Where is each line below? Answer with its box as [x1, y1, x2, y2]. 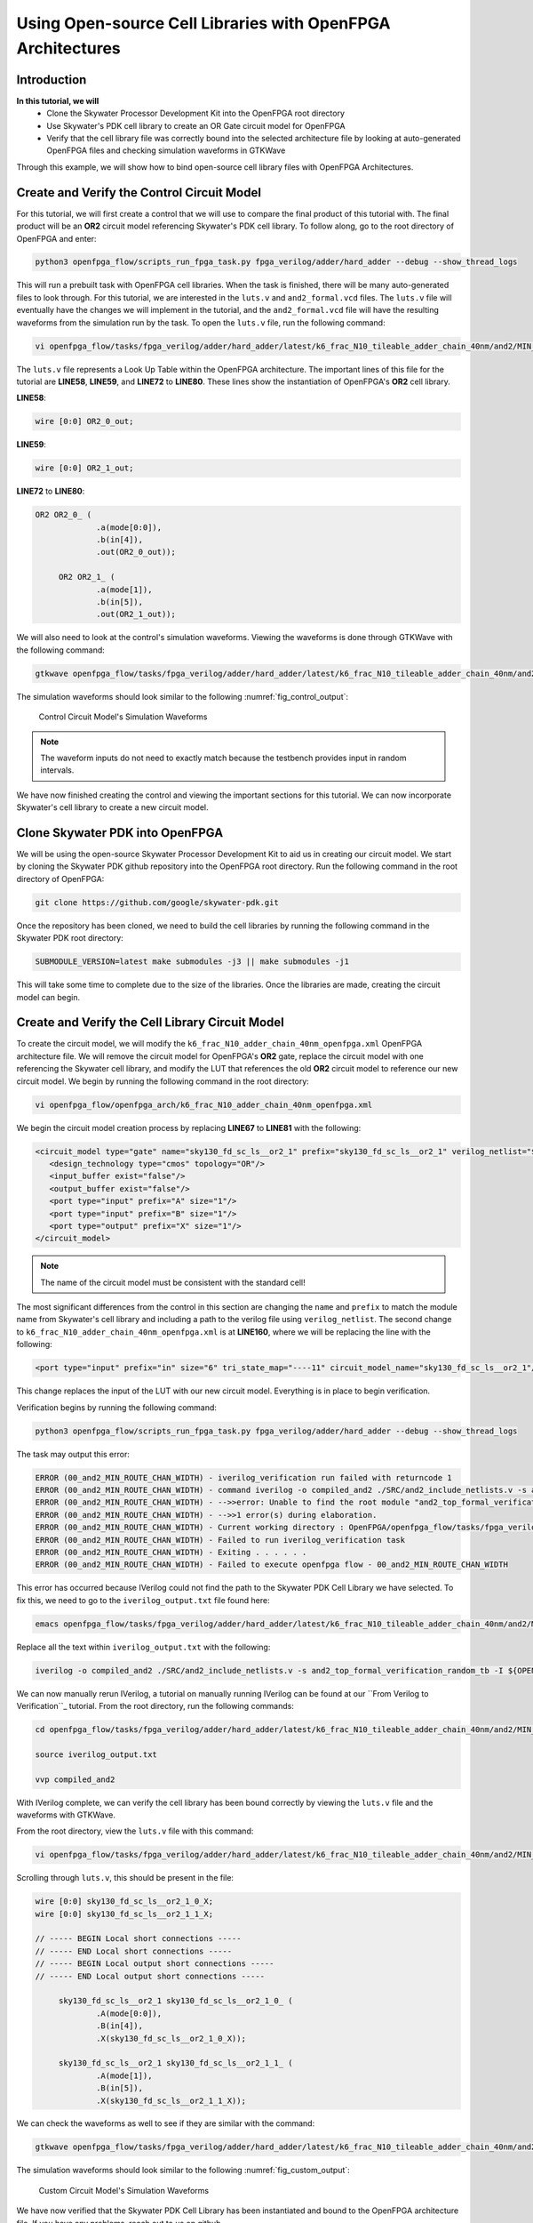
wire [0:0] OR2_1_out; [35, 463, 134, 473]
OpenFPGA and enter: [16, 233, 97, 244]
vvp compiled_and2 [35, 1774, 115, 1785]
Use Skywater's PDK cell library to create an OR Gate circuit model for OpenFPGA [46, 120, 346, 131]
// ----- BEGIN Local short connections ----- [35, 1934, 242, 1944]
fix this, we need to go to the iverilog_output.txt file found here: [16, 1594, 270, 1605]
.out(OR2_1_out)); [96, 609, 177, 620]
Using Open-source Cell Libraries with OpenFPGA [16, 13, 391, 33]
